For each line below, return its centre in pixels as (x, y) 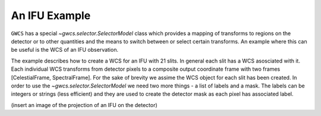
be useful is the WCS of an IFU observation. (65, 50)
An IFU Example (51, 15)
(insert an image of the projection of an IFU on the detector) (84, 105)
